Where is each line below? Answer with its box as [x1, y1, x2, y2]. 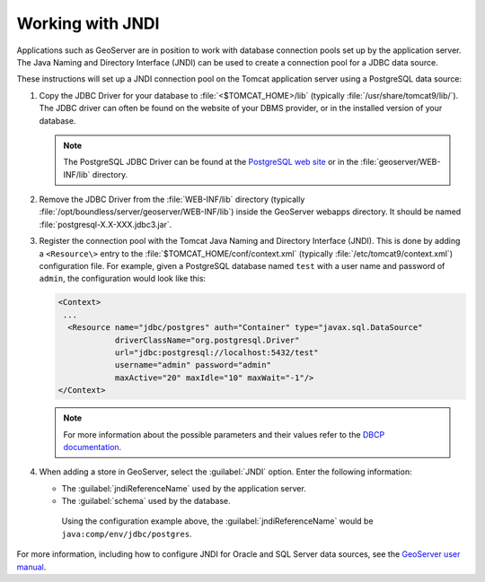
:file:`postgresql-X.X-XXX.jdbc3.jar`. [39, 219, 172, 230]
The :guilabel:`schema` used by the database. [61, 496, 231, 507]
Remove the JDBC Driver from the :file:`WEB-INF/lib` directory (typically [39, 194, 305, 205]
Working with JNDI [16, 13, 160, 33]
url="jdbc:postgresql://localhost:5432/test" [114, 347, 319, 358]
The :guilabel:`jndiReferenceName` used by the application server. [61, 482, 307, 493]
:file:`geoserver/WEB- [360, 157, 441, 168]
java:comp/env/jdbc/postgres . [61, 528, 192, 539]
